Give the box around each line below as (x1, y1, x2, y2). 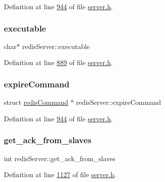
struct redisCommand (4, 97, 68, 107)
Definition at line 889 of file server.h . (4, 57, 113, 67)
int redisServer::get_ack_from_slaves (4, 153, 115, 163)
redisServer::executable (22, 41, 90, 51)
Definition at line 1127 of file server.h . (4, 169, 116, 180)
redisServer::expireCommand (76, 97, 161, 107)
